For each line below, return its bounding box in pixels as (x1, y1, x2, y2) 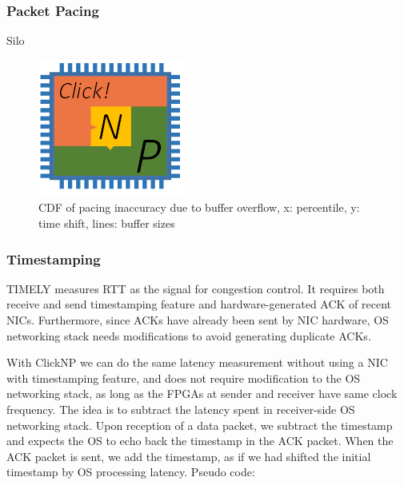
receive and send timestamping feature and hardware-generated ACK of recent (6, 296, 392, 312)
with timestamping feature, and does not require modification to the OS (6, 369, 361, 386)
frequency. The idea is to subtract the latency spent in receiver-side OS (6, 400, 355, 417)
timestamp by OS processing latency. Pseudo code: (6, 463, 255, 480)
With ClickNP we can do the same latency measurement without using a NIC (6, 354, 388, 371)
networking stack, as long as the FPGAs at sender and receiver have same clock (6, 385, 398, 402)
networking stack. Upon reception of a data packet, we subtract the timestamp (6, 416, 393, 433)
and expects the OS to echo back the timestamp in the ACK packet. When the (6, 432, 394, 449)
